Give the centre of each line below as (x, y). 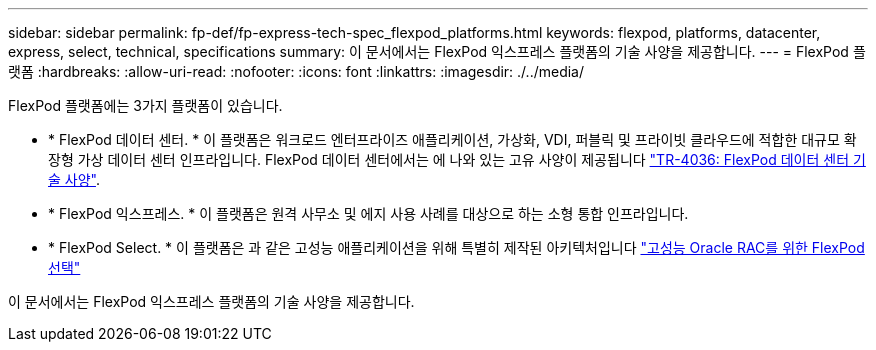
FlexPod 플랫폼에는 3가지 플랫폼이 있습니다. (145, 105)
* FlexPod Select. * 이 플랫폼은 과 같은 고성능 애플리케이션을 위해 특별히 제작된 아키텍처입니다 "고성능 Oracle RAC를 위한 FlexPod (456, 247)
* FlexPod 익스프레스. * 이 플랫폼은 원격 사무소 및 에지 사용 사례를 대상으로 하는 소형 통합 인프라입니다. (368, 213)
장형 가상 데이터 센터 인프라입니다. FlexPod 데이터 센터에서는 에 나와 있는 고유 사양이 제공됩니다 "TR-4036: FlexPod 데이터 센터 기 (457, 159)
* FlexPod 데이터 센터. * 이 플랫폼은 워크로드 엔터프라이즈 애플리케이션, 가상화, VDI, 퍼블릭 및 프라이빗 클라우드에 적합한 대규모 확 (452, 139)
